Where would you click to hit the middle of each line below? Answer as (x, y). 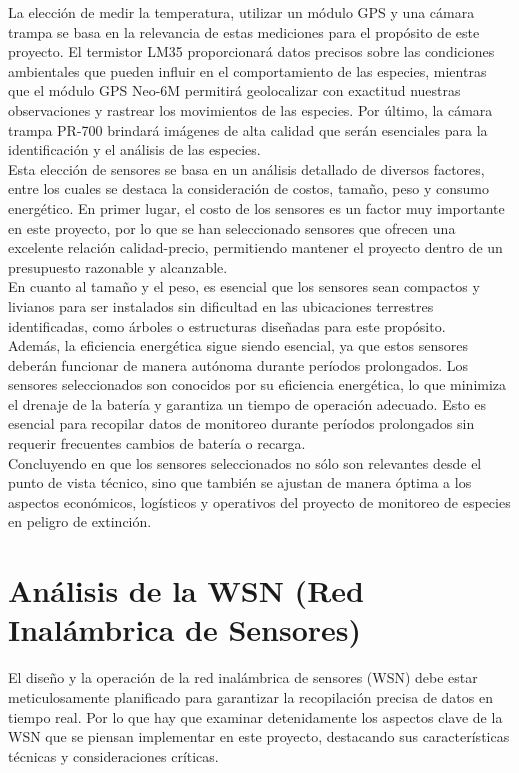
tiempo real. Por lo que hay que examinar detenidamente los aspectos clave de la (255, 716)
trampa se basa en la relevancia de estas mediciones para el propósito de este (244, 31)
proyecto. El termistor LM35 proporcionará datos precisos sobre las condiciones (251, 51)
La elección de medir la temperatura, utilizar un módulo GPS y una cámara (241, 12)
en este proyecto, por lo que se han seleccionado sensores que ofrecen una (232, 227)
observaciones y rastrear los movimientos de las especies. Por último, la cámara (250, 109)
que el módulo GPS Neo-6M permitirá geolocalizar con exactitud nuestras (234, 90)
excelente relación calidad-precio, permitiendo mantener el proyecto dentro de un (255, 247)
